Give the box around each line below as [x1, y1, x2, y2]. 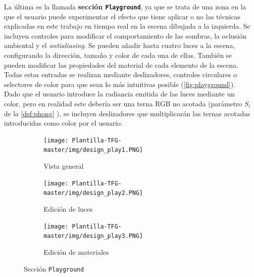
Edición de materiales [44, 246, 109, 257]
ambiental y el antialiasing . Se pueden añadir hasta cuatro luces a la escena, [4, 40, 235, 50]
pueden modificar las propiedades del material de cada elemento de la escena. [4, 59, 239, 70]
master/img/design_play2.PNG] [44, 189, 143, 197]
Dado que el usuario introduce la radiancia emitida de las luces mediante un [4, 89, 235, 99]
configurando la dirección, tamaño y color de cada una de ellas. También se [4, 50, 232, 60]
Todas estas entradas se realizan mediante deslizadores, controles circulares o [4, 69, 237, 80]
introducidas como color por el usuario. [4, 118, 123, 128]
